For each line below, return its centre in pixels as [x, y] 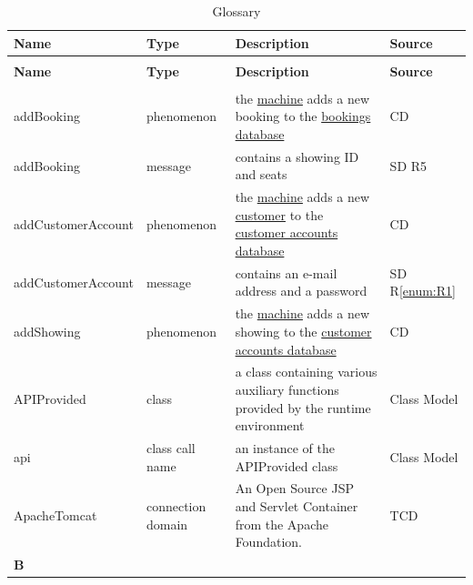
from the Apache [282, 524]
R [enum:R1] [423, 291]
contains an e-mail [286, 272]
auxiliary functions [287, 389]
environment [270, 425]
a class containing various [306, 372]
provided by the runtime [303, 407]
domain [167, 524]
